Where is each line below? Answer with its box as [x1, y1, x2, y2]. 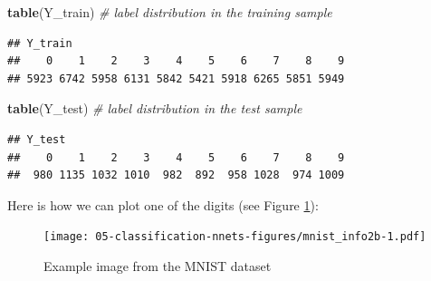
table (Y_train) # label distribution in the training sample [7, 3, 332, 21]
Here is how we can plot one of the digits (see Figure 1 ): [7, 195, 319, 214]
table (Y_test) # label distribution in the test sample [7, 99, 302, 118]
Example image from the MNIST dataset [43, 257, 272, 275]
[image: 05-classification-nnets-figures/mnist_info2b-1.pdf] [43, 230, 426, 244]
